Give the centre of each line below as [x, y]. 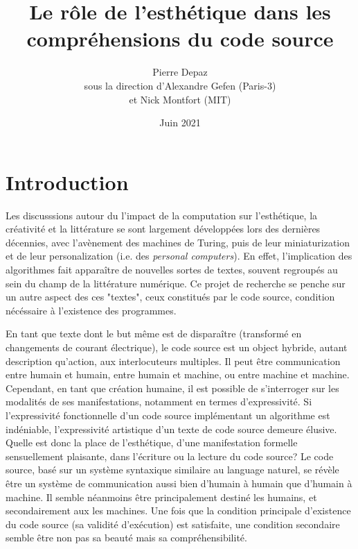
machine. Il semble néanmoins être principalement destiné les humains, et [161, 497]
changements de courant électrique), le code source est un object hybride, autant [177, 347]
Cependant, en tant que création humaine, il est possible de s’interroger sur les [172, 388]
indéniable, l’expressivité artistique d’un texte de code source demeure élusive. [171, 429]
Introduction [67, 181]
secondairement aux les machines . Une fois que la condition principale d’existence [178, 510]
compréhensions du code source [180, 39]
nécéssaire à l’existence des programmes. [91, 310]
